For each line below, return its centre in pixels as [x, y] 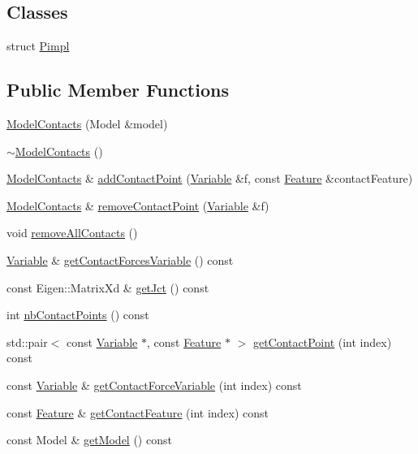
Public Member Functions [118, 90]
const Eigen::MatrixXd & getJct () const [108, 287]
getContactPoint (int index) [322, 342]
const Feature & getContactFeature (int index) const [138, 412]
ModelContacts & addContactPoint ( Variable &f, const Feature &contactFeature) [210, 178]
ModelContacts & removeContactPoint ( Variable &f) [138, 205]
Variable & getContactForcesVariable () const [120, 259]
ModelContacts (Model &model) [87, 123]
